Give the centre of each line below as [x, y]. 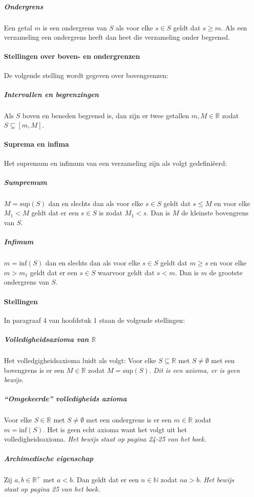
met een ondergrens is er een [129, 420]
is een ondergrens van [75, 27]
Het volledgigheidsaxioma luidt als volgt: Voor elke [80, 360]
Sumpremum [26, 182]
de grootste [226, 272]
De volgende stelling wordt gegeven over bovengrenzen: [86, 75]
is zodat [111, 213]
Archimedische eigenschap [49, 458]
